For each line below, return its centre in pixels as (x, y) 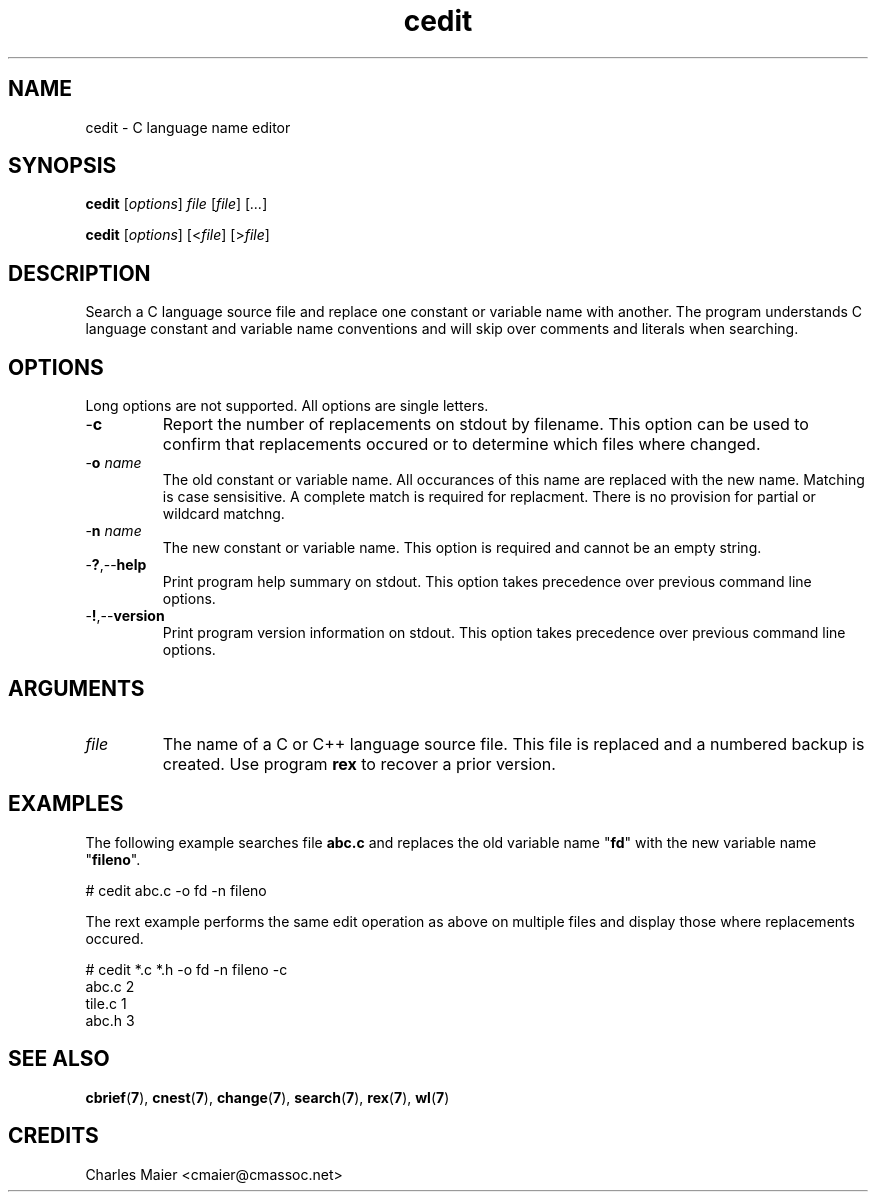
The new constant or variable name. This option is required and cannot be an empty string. (462, 548)
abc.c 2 (110, 986)
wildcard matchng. (223, 514)
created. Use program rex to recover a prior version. (359, 763)
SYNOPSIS (62, 166)
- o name (113, 463)
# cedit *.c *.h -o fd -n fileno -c (186, 969)
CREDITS (53, 1136)
